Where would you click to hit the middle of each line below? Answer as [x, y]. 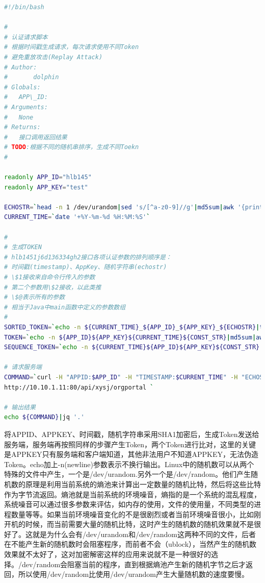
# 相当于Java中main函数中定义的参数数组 [65, 307]
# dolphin [32, 77]
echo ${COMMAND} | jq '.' [44, 417]
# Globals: [22, 87]
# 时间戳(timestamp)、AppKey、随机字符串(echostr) [86, 267]
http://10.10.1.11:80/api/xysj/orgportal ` [79, 387]
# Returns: [22, 127]
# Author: [21, 67]
